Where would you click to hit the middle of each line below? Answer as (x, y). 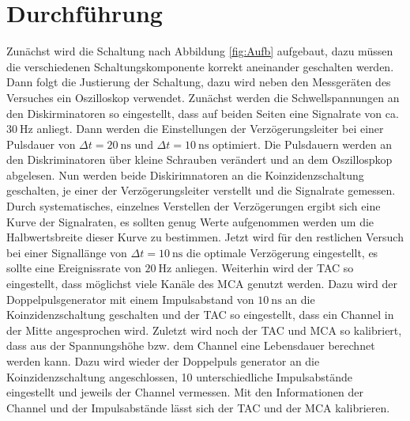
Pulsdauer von (41, 144)
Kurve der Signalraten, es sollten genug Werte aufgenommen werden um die (190, 221)
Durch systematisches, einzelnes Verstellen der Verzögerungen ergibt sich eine (194, 206)
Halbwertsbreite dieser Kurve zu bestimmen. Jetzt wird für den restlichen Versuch (205, 237)
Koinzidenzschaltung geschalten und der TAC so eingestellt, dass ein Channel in (200, 315)
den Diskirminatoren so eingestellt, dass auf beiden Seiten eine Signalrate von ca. (203, 113)
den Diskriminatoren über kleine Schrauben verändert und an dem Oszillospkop (199, 159)
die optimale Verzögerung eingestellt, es (282, 252)
